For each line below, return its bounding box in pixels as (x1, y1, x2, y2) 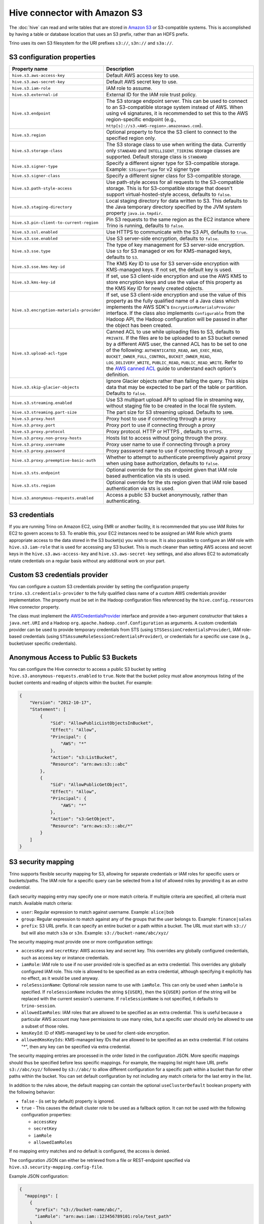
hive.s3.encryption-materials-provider (12, 307, 101, 313)
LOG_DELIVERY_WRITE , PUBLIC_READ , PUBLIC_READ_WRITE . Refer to (106, 359, 243, 366)
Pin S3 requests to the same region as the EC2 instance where (106, 216, 250, 223)
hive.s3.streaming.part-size (12, 409, 77, 415)
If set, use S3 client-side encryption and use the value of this (106, 291, 246, 298)
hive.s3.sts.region (12, 483, 56, 488)
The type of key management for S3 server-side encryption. (106, 241, 245, 248)
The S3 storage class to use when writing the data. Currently (106, 141, 246, 148)
